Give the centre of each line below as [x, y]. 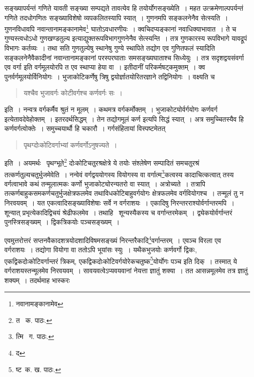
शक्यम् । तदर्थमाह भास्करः [37, 280]
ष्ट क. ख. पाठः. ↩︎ [39, 369]
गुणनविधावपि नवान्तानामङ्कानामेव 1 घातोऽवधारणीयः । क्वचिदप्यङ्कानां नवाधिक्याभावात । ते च [120, 28]
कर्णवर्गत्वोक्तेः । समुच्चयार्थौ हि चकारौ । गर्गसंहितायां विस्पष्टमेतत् [85, 128]
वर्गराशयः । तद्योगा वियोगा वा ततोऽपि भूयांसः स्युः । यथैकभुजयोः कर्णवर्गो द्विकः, [101, 250]
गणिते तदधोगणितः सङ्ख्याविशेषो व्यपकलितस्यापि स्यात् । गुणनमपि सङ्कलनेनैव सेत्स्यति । [116, 17]
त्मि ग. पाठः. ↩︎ [35, 336]
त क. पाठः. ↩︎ [34, 320]
